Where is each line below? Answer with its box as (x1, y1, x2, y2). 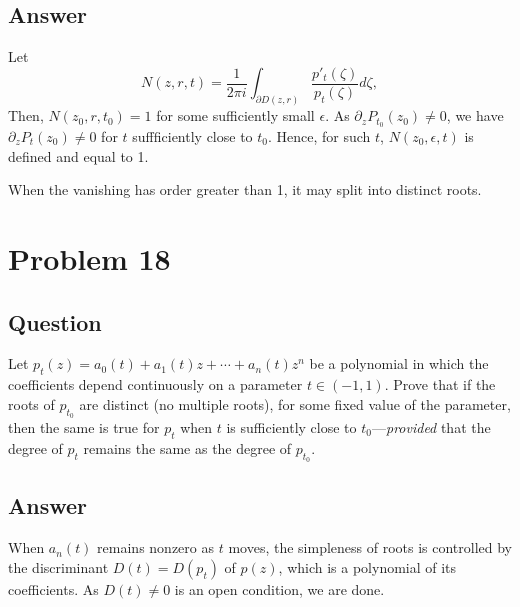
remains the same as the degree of (83, 437, 292, 458)
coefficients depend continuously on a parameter (8, 374, 303, 395)
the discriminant (8, 556, 109, 577)
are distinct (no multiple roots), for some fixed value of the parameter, (79, 393, 511, 414)
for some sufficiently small (156, 105, 315, 126)
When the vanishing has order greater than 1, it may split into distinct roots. (8, 179, 482, 200)
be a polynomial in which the (309, 353, 489, 374)
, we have (446, 105, 504, 126)
